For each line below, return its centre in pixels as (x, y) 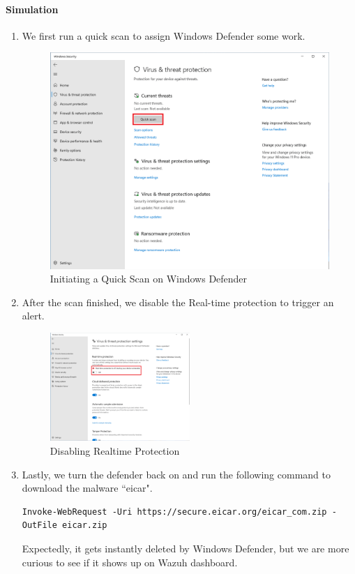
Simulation (32, 9)
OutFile (39, 526)
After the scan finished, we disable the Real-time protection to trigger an (178, 302)
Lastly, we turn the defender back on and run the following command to (176, 474)
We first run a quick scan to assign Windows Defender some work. (164, 35)
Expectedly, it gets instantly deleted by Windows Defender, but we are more (186, 548)
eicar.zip (85, 526)
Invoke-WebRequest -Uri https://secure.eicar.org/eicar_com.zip (174, 512)
